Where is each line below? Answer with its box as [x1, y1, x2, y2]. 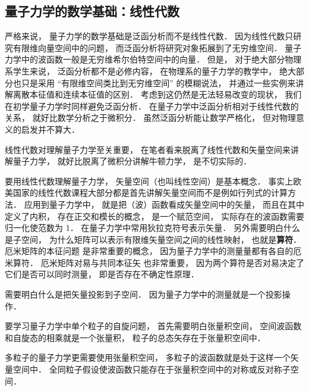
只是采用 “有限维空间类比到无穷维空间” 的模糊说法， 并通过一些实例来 [21, 76, 296, 89]
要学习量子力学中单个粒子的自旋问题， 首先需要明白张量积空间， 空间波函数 [5, 320, 302, 332]
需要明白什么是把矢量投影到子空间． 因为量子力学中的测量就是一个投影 [5, 288, 282, 301]
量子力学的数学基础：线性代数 [5, 2, 179, 20]
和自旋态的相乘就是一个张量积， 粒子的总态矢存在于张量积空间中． [5, 331, 266, 343]
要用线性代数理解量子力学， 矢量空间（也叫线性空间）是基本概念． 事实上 [5, 174, 294, 187]
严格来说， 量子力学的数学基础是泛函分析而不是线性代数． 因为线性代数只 [5, 30, 294, 42]
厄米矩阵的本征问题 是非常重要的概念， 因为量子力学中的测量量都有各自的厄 [5, 245, 302, 257]
